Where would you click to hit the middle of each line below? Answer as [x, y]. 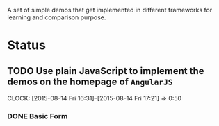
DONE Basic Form [38, 116]
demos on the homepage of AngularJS [90, 81]
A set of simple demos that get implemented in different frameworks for [110, 10]
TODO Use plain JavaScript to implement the [106, 71]
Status [27, 45]
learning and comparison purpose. [57, 17]
